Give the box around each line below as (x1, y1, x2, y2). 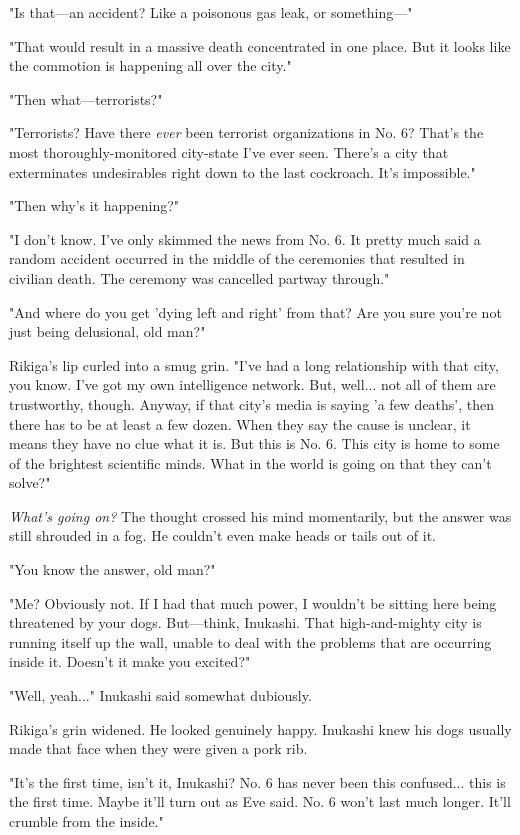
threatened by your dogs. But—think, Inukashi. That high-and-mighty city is (9, 612, 482, 633)
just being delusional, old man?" (9, 321, 206, 342)
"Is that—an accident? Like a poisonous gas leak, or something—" (9, 2, 413, 22)
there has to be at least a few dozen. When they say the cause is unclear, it (9, 413, 471, 434)
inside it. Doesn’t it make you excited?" (9, 651, 251, 672)
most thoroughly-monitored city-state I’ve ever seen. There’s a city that (9, 141, 449, 162)
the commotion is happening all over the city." (9, 55, 292, 76)
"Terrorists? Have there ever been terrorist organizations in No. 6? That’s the (9, 122, 484, 143)
